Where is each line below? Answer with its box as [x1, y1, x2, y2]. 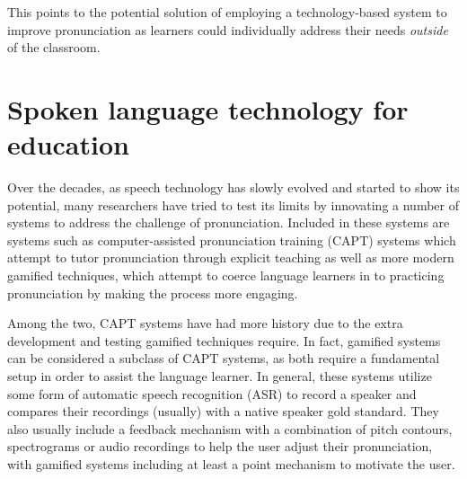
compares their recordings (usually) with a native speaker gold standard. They [7, 402, 439, 421]
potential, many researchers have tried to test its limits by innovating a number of [7, 195, 460, 214]
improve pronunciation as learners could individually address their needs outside [7, 20, 448, 39]
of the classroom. [7, 38, 101, 57]
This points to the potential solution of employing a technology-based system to [7, 3, 447, 21]
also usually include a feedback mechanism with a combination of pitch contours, [7, 419, 453, 438]
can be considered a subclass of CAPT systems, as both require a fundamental [7, 349, 440, 368]
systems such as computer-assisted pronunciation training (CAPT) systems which [7, 230, 456, 249]
